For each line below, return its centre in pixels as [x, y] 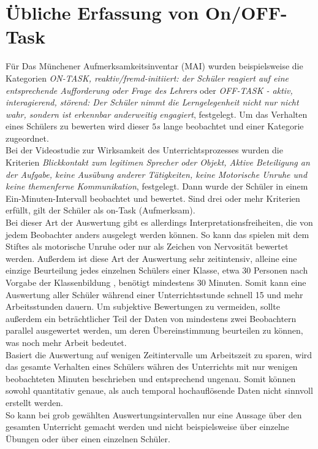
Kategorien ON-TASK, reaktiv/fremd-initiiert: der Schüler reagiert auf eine [147, 78]
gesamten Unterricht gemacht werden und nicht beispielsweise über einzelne [147, 427]
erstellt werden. [34, 402]
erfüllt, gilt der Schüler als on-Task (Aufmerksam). [100, 210]
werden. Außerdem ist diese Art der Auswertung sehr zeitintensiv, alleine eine [151, 258]
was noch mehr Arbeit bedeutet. [66, 342]
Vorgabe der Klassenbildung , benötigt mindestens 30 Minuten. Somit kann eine [156, 282]
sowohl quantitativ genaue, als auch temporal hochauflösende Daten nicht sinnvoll [159, 390]
